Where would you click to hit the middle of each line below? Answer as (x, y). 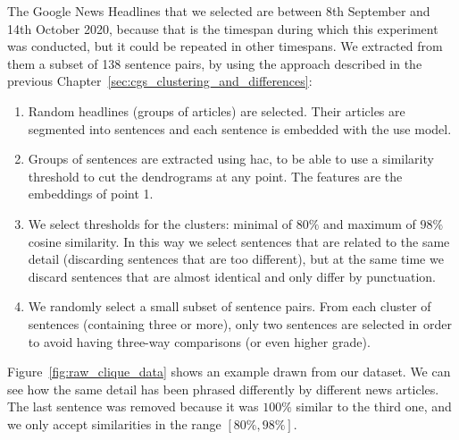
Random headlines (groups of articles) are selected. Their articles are (217, 110)
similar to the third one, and (374, 406)
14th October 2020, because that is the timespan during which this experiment (223, 28)
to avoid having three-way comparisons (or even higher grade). (199, 341)
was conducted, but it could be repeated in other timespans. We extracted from (225, 46)
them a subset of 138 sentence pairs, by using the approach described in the (215, 63)
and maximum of (370, 223)
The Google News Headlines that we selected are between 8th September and (219, 11)
